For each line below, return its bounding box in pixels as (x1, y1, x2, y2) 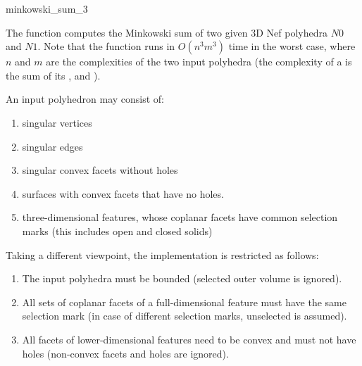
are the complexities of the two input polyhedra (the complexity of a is (46, 54, 352, 69)
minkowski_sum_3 (6, 1, 88, 15)
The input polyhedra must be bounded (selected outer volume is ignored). (22, 271, 342, 286)
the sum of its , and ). (6, 68, 101, 82)
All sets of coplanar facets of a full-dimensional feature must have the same (22, 294, 347, 309)
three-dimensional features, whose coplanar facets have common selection (22, 210, 338, 225)
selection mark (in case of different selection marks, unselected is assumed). (22, 308, 347, 323)
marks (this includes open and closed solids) (22, 223, 213, 238)
